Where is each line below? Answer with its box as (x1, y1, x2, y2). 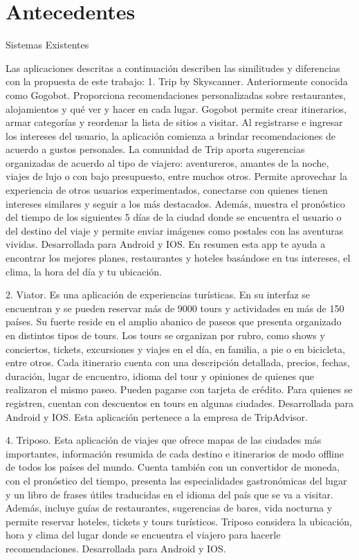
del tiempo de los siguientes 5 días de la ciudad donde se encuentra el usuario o (6, 210, 342, 224)
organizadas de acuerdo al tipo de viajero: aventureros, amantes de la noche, (6, 155, 329, 170)
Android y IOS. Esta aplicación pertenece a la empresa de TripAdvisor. (6, 409, 308, 424)
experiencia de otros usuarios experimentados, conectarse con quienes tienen (6, 183, 328, 197)
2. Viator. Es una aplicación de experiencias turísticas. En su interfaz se (6, 287, 311, 302)
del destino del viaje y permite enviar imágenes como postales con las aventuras (6, 223, 344, 237)
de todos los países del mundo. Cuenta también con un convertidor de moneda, (6, 460, 340, 474)
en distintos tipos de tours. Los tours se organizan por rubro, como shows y (6, 328, 325, 342)
